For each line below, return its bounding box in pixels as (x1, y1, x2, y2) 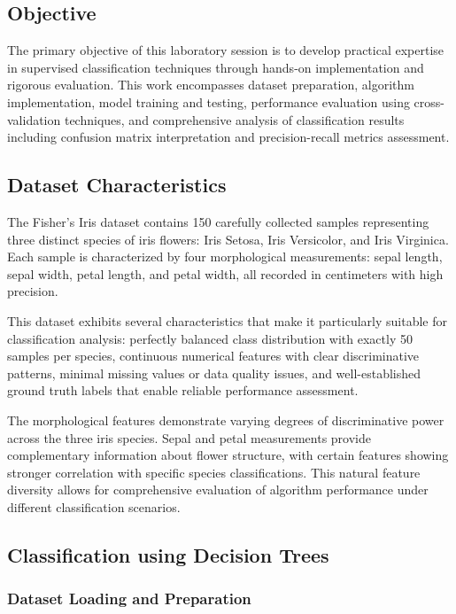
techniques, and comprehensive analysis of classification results (64, 110, 405, 128)
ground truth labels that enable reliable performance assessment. (7, 381, 359, 400)
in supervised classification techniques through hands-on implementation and (7, 58, 424, 76)
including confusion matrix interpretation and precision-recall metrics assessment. (7, 128, 450, 146)
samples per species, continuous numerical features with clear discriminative (7, 346, 420, 365)
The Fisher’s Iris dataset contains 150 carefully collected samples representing (7, 212, 429, 230)
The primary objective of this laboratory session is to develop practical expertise (7, 41, 444, 59)
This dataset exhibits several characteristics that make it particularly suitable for (7, 311, 447, 330)
